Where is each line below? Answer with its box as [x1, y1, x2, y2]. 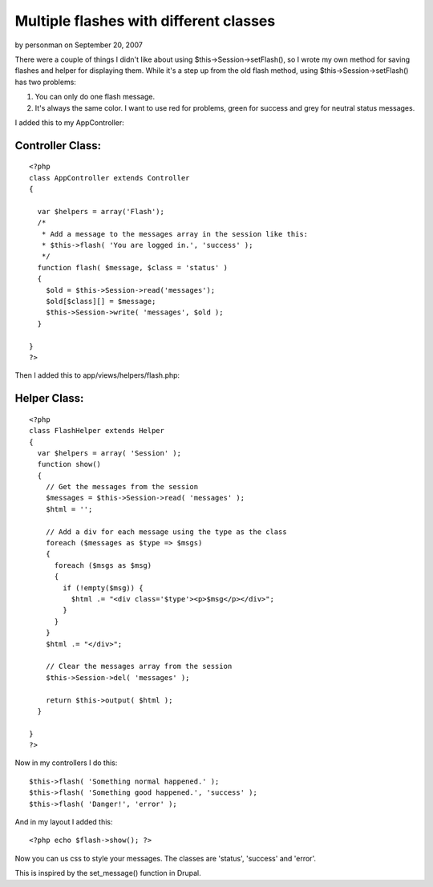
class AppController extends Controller [29, 173, 190, 182]
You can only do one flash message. [34, 92, 156, 102]
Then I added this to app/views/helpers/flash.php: [14, 371, 180, 380]
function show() [37, 460, 102, 469]
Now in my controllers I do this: [14, 758, 118, 768]
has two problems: [14, 77, 76, 87]
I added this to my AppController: [14, 117, 124, 128]
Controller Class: [14, 139, 102, 152]
